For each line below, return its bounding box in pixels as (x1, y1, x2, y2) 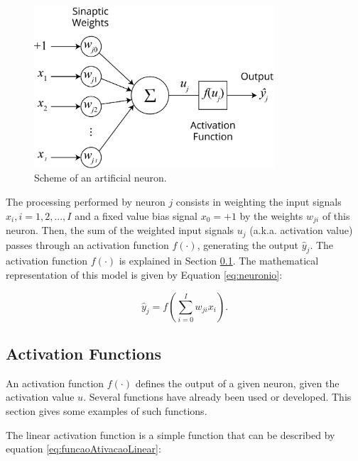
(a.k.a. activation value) (249, 223, 353, 238)
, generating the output (197, 237, 299, 252)
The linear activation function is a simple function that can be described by (6, 427, 335, 442)
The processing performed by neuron (6, 194, 166, 209)
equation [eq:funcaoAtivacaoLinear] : (6, 441, 161, 456)
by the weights (239, 208, 303, 223)
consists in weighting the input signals (175, 194, 342, 209)
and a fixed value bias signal (75, 208, 198, 223)
